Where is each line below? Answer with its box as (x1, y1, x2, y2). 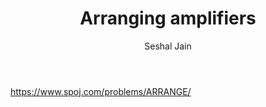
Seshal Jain (144, 40, 192, 52)
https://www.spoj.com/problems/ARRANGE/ (10, 85, 192, 97)
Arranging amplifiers (79, 7, 257, 30)
